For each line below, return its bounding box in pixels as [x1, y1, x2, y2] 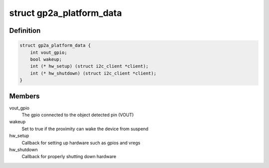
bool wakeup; [30, 56, 62, 62]
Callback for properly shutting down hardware [21, 154, 117, 160]
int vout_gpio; [30, 50, 67, 55]
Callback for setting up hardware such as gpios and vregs [21, 140, 140, 146]
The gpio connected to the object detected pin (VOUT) [21, 112, 134, 118]
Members [9, 92, 40, 100]
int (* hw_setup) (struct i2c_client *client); [30, 64, 149, 69]
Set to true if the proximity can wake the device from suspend [21, 126, 149, 132]
